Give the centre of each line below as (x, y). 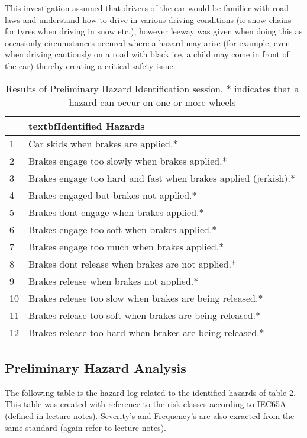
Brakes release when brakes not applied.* (114, 281)
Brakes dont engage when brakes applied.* (116, 212)
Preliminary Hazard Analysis (96, 367)
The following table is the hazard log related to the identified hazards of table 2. (150, 392)
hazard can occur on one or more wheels (152, 102)
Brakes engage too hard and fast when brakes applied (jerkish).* (162, 178)
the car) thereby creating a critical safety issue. (90, 65)
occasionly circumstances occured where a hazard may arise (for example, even (148, 42)
